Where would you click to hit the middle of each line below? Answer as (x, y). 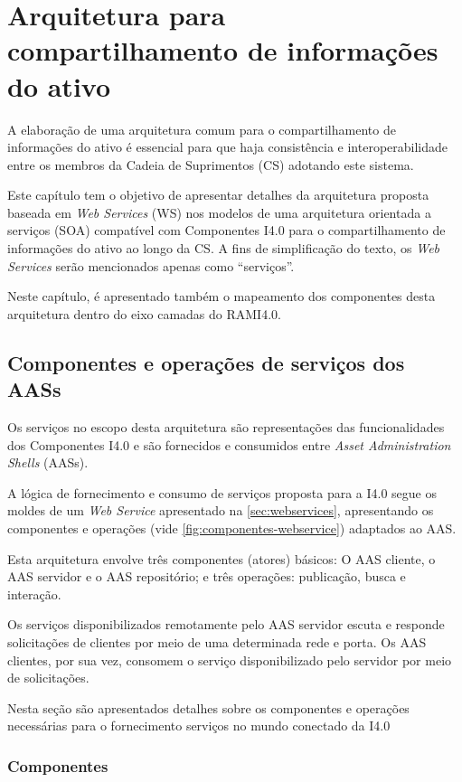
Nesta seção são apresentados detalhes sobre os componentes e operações (208, 707)
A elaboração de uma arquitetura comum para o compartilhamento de (202, 129)
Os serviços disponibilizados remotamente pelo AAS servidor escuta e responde (226, 624)
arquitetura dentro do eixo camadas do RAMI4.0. (144, 313)
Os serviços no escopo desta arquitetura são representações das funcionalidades (226, 427)
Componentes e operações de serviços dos (206, 362)
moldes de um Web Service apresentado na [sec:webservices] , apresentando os (221, 510)
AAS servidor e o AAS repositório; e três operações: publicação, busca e (207, 576)
